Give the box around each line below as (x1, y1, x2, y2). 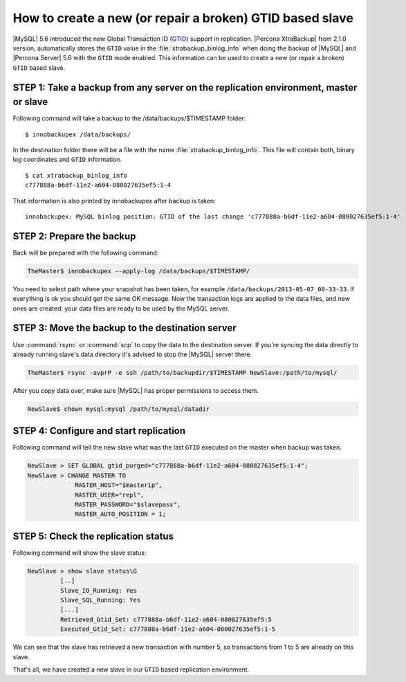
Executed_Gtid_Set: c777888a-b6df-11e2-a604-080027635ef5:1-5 (59, 625, 276, 633)
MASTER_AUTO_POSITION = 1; (75, 510, 166, 518)
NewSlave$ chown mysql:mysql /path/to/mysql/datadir (27, 405, 210, 413)
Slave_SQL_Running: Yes (59, 596, 141, 604)
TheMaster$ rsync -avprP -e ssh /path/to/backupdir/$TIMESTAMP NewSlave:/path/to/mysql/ (27, 369, 338, 376)
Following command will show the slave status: (12, 549, 147, 557)
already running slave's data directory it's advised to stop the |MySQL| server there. (12, 350, 252, 358)
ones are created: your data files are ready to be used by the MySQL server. (12, 304, 230, 313)
